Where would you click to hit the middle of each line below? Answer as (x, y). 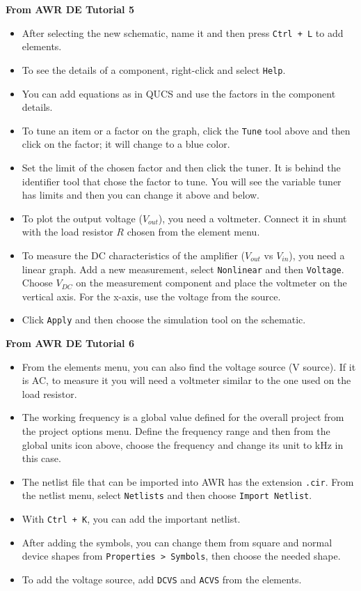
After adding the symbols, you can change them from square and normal (177, 542)
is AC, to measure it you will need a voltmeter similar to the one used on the (186, 380)
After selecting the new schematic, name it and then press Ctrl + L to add (183, 32)
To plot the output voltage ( (82, 218)
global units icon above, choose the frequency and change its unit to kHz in (183, 444)
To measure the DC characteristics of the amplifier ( (134, 255)
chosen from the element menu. (193, 232)
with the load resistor (67, 232)
